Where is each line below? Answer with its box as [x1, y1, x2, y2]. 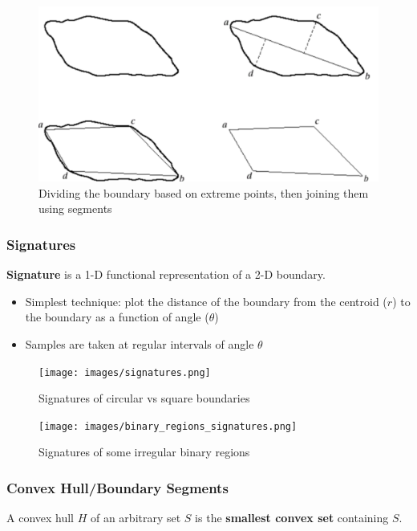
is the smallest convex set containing [195, 509, 389, 526]
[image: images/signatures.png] [38, 366, 211, 378]
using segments [38, 200, 112, 217]
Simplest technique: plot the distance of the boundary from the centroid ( [25, 292, 387, 309]
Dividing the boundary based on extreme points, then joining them [38, 184, 369, 201]
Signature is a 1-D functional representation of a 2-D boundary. [6, 266, 326, 283]
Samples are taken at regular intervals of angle [25, 335, 254, 352]
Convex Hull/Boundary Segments [6, 478, 229, 497]
